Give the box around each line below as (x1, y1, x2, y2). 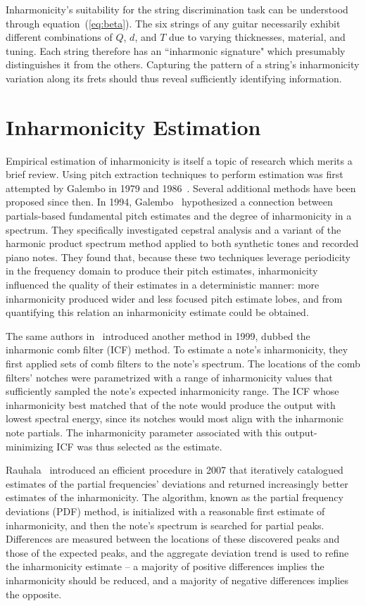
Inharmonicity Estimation (6, 112, 261, 141)
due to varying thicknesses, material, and (169, 30, 346, 44)
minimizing (6, 438, 53, 453)
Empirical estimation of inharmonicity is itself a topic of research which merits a (6, 153, 353, 168)
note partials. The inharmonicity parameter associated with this (6, 424, 282, 439)
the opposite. (6, 586, 62, 601)
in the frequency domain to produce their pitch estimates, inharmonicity (6, 263, 318, 278)
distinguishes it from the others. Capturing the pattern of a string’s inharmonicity (6, 57, 360, 72)
